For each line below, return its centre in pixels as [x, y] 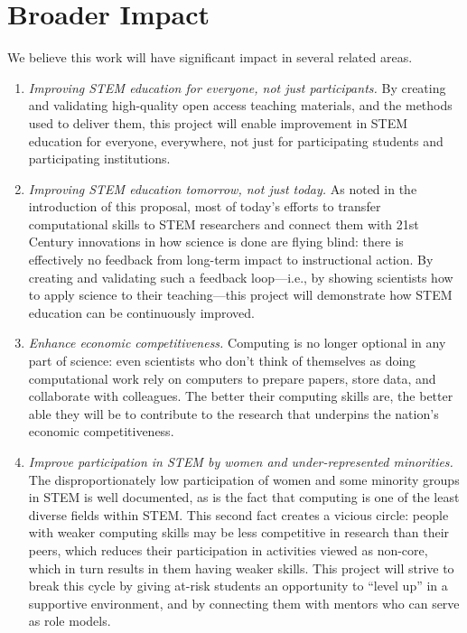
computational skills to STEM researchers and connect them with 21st [224, 223]
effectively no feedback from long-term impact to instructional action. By [231, 260]
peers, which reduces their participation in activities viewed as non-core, [228, 549]
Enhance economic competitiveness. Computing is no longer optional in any [237, 343]
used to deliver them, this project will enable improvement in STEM [218, 122]
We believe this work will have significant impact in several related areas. [210, 57]
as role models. [70, 621]
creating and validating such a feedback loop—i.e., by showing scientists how [241, 277]
